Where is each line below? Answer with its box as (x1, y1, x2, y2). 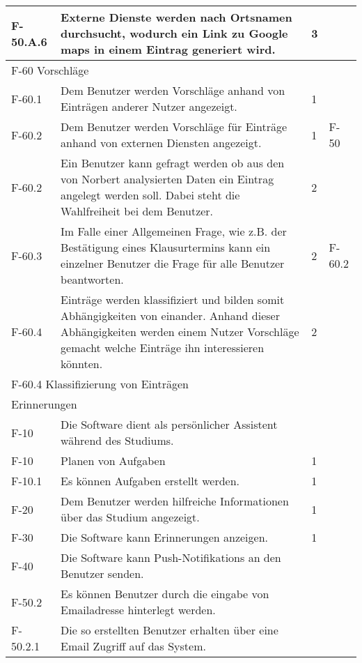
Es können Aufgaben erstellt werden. (61, 473, 240, 489)
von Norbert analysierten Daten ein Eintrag (61, 171, 274, 187)
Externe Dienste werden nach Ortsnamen (61, 9, 292, 25)
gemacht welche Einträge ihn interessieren (61, 340, 265, 356)
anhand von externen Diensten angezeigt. (61, 135, 262, 151)
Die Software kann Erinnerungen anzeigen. (61, 529, 269, 545)
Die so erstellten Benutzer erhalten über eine (61, 622, 278, 638)
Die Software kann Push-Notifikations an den (61, 549, 281, 565)
